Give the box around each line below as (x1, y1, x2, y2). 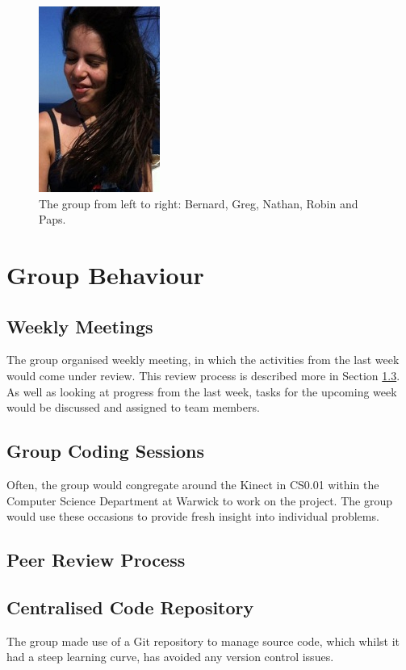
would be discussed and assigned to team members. (6, 399, 260, 416)
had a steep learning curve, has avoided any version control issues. (6, 648, 334, 665)
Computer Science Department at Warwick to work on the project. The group (6, 492, 392, 509)
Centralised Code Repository (6, 594, 254, 619)
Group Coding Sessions (6, 438, 205, 463)
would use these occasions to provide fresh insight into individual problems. (6, 508, 379, 525)
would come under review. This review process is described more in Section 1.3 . (6, 366, 400, 383)
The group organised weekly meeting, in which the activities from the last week (6, 351, 400, 368)
